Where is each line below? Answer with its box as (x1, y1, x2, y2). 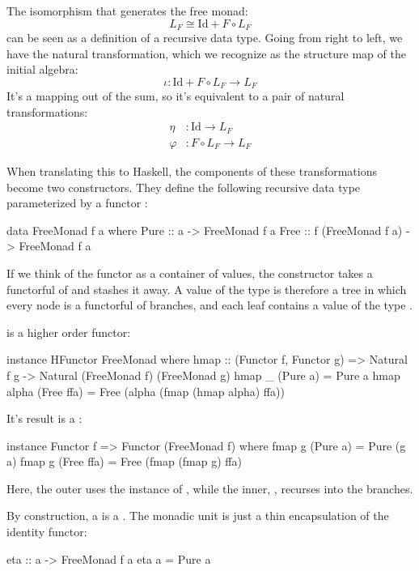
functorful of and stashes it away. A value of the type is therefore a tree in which (6, 280, 407, 297)
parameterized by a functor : (6, 194, 148, 211)
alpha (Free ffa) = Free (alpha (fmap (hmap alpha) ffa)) (6, 382, 285, 399)
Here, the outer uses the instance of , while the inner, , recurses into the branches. (6, 479, 413, 496)
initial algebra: (6, 61, 78, 78)
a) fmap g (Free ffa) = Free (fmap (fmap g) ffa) (6, 453, 242, 470)
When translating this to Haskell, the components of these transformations (6, 162, 377, 179)
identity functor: (6, 523, 87, 540)
